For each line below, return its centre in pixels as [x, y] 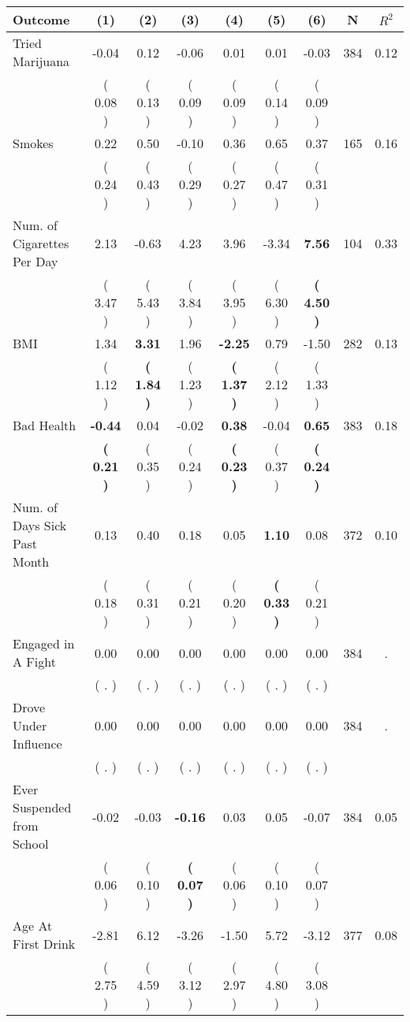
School [31, 844]
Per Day [35, 261]
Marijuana [41, 61]
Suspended [42, 807]
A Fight [34, 662]
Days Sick [40, 525]
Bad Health [45, 425]
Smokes [33, 143]
